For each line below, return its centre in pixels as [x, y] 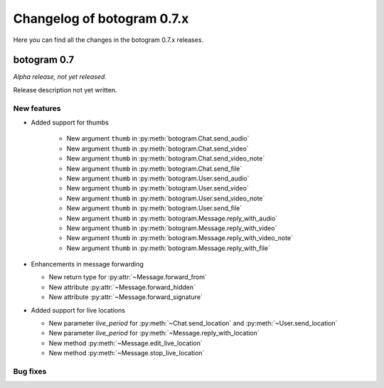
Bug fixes [30, 371]
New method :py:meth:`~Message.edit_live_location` [126, 343]
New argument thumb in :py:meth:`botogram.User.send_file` [154, 208]
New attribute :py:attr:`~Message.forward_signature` [126, 297]
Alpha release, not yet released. [60, 77]
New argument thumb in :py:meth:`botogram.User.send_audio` [158, 178]
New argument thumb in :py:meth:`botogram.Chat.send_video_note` [166, 158]
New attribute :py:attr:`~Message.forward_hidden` [122, 287]
